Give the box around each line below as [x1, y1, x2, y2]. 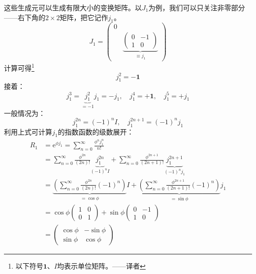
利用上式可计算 [4, 126, 52, 137]
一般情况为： [4, 108, 45, 118]
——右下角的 [4, 12, 45, 22]
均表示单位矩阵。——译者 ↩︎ [57, 261, 146, 271]
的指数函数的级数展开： [58, 126, 134, 137]
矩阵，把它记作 [60, 12, 108, 22]
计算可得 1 [4, 61, 34, 73]
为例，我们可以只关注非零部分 [148, 2, 245, 12]
